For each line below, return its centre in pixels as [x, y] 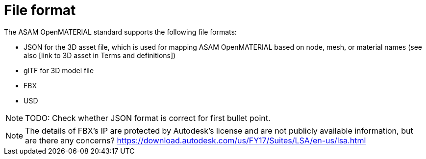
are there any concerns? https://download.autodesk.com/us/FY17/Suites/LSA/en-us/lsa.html [196, 140]
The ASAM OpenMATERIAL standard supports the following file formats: [120, 32]
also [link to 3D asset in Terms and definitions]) [100, 55]
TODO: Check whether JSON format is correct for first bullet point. [148, 118]
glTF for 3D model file [59, 70]
